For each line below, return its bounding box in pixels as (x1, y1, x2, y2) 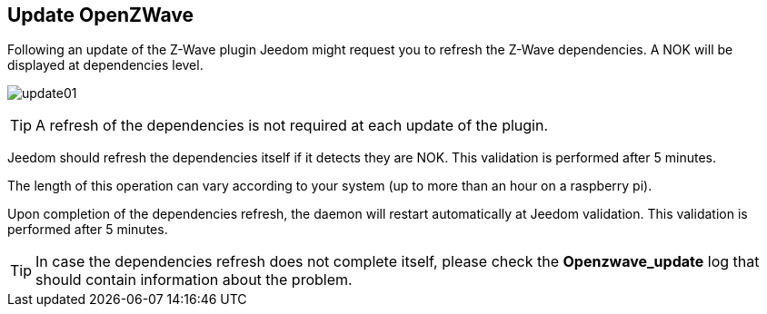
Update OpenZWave (7, 4, 194, 26)
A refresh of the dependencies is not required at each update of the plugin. (35, 116, 549, 135)
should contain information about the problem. (35, 270, 353, 289)
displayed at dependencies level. (7, 57, 204, 74)
